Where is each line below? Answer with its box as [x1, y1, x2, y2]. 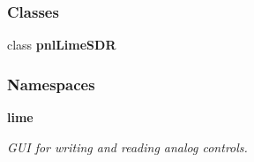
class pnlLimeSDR [7, 35, 116, 54]
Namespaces [7, 73, 95, 95]
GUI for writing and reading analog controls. [7, 137, 248, 156]
